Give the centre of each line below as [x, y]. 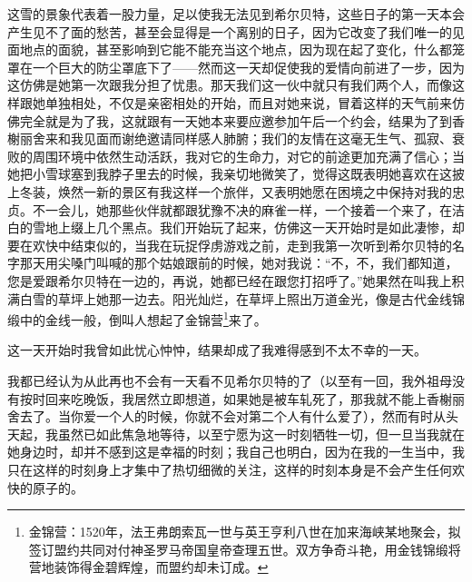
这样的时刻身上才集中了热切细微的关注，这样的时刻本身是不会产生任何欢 [248, 469]
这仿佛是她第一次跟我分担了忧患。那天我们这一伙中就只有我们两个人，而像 [230, 85]
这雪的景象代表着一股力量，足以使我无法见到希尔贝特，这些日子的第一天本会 [236, 14]
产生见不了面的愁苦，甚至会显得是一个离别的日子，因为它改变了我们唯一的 [230, 31]
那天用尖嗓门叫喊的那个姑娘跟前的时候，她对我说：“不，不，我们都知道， [239, 263]
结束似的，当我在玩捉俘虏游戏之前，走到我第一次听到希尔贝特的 [261, 245]
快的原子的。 [45, 487]
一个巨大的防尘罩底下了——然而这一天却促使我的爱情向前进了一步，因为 [248, 67]
